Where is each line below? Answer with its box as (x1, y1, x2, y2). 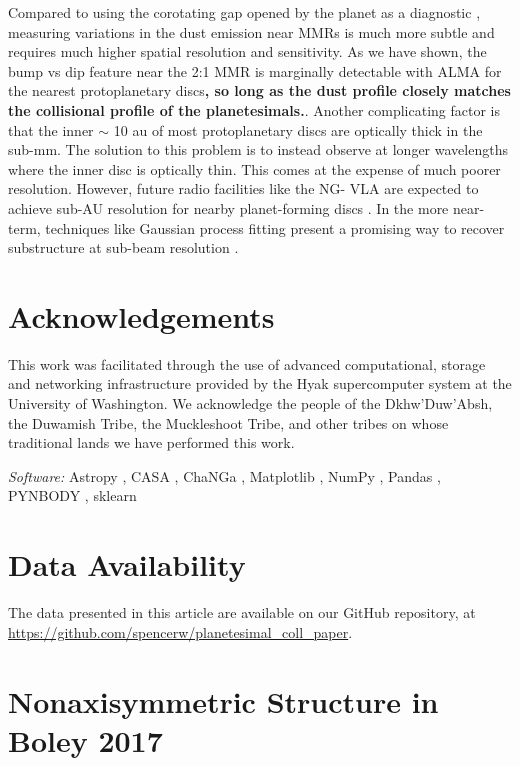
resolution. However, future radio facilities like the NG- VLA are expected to (8, 178, 479, 199)
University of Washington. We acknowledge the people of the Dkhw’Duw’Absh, (8, 393, 493, 414)
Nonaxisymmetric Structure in (8, 680, 439, 721)
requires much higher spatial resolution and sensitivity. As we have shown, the (8, 41, 487, 62)
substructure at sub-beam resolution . (8, 237, 239, 258)
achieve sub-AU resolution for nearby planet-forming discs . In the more (8, 197, 449, 218)
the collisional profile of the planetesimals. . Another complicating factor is (8, 99, 501, 120)
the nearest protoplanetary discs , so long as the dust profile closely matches (8, 80, 511, 101)
